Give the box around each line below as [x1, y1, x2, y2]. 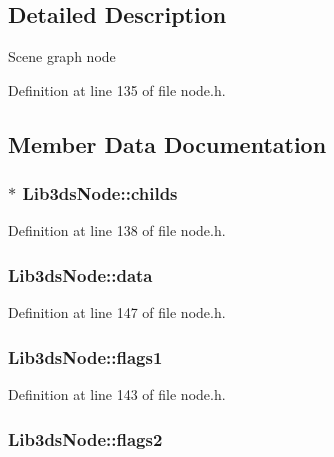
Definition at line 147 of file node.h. [8, 302, 226, 323]
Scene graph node [8, 46, 116, 67]
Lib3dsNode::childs [22, 181, 178, 206]
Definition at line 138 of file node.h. [8, 220, 226, 241]
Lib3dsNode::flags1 [8, 344, 163, 369]
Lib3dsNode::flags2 [8, 426, 163, 451]
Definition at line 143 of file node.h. [8, 384, 226, 405]
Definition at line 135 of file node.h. [8, 79, 226, 100]
